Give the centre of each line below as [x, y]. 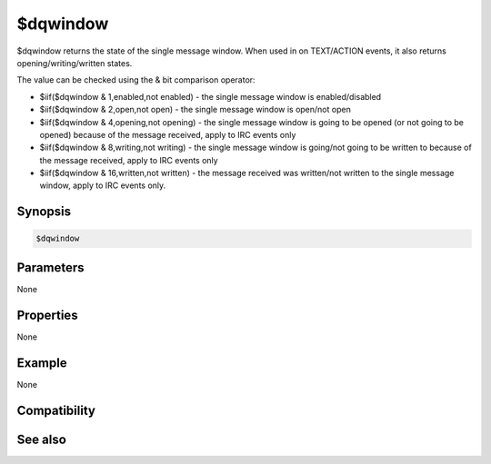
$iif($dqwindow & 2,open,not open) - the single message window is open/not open [195, 110]
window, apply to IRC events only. [103, 185]
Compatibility [56, 410]
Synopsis [44, 212]
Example [42, 363]
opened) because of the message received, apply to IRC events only [168, 134]
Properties [47, 315]
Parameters [50, 267]
